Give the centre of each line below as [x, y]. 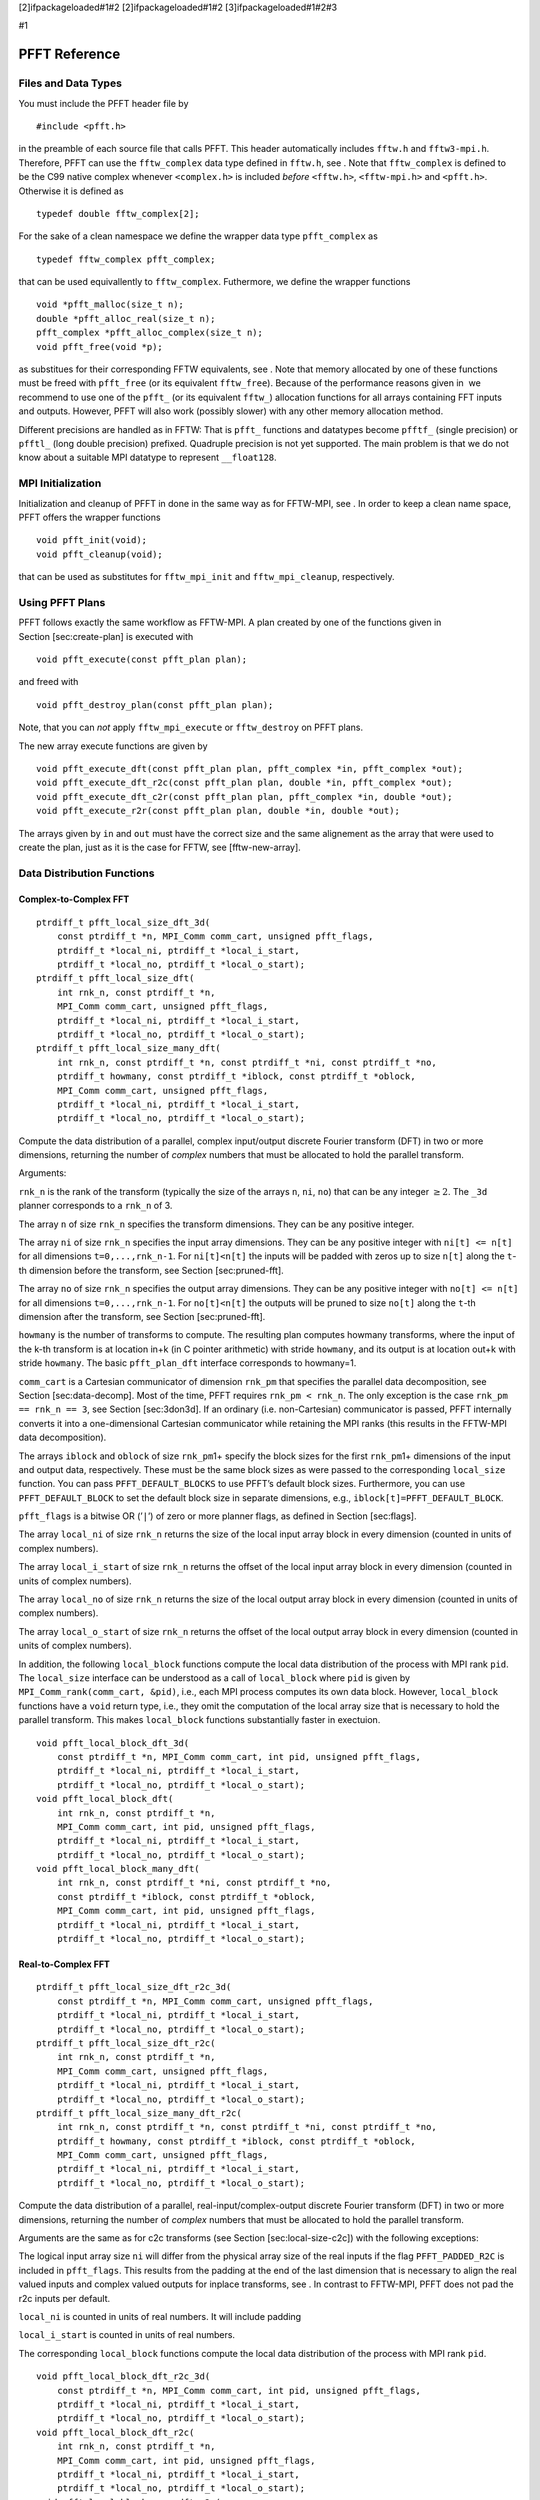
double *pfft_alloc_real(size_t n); [126, 318]
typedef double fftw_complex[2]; [118, 213]
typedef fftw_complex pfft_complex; [126, 259]
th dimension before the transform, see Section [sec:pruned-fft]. [151, 1270]
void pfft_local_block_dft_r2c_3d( [123, 2376]
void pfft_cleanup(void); [100, 554]
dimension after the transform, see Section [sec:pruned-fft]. [142, 1316]
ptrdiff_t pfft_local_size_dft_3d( [123, 922]
